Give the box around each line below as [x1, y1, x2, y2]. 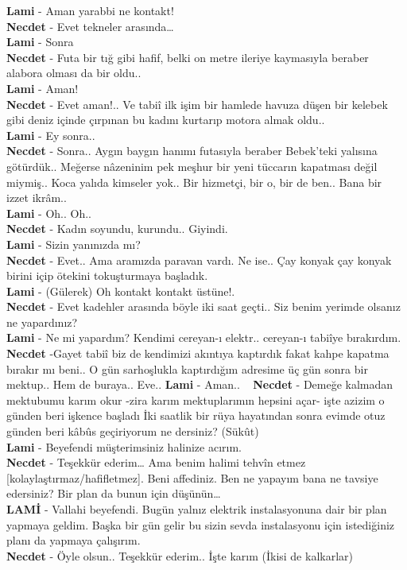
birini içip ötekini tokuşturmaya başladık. [6, 267, 208, 284]
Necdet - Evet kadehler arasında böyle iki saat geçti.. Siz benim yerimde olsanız [6, 298, 401, 315]
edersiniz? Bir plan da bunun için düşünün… [6, 485, 221, 502]
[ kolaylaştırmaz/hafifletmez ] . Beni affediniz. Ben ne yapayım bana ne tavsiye [6, 469, 378, 486]
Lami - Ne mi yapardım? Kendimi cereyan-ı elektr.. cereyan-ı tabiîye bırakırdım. [6, 329, 401, 346]
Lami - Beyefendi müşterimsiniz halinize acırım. [6, 438, 242, 455]
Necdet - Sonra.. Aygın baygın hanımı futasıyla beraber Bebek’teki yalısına [6, 142, 378, 159]
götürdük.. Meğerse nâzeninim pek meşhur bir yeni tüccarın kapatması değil [6, 157, 378, 174]
